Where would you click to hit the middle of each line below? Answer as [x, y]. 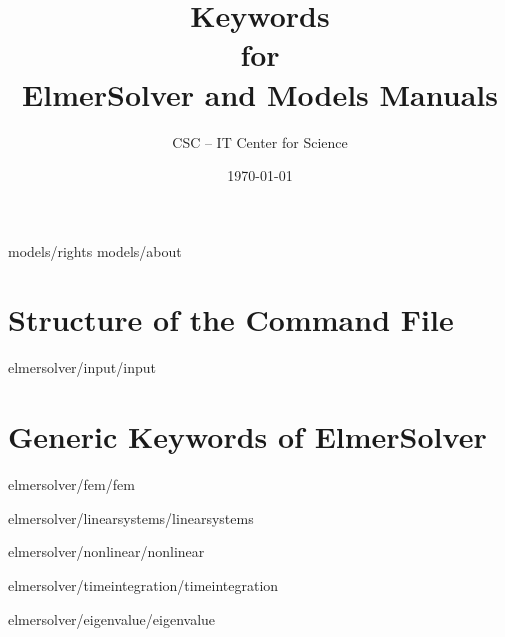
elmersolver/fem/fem [71, 484]
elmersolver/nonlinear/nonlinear [106, 551]
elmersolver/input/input [82, 367]
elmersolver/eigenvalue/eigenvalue [112, 618]
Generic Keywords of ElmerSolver [247, 436]
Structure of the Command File [231, 319]
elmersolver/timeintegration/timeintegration [143, 584]
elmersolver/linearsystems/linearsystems [131, 517]
